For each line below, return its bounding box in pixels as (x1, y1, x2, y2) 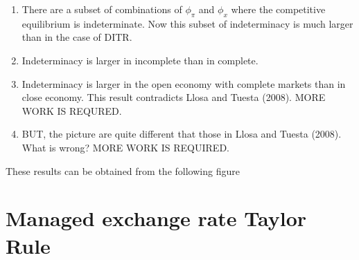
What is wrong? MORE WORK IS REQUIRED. (21, 140, 229, 154)
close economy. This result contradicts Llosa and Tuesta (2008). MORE (21, 90, 326, 104)
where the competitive (231, 2, 326, 16)
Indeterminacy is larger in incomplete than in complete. (21, 53, 259, 67)
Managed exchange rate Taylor (6, 204, 307, 232)
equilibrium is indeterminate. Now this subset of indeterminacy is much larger (21, 16, 353, 30)
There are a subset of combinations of (21, 2, 182, 16)
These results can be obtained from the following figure (6, 163, 240, 178)
